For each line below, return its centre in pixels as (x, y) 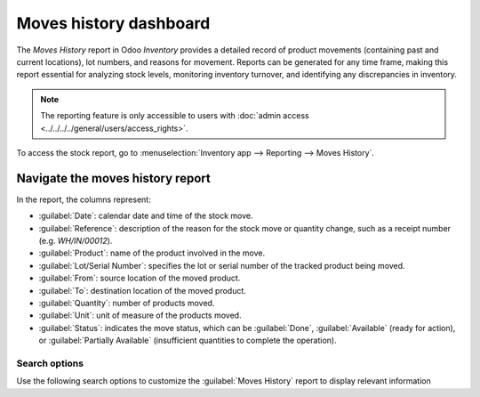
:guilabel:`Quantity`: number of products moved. (127, 303)
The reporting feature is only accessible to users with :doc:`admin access (175, 116)
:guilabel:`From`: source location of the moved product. (140, 278)
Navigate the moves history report (113, 178)
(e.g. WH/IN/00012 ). (76, 240)
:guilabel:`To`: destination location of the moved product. (142, 290)
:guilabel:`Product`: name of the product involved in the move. (152, 253)
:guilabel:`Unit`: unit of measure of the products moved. (140, 315)
